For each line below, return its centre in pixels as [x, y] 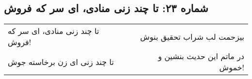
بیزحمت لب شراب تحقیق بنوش [192, 36]
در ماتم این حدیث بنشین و [201, 56]
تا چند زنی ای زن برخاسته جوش [61, 62]
